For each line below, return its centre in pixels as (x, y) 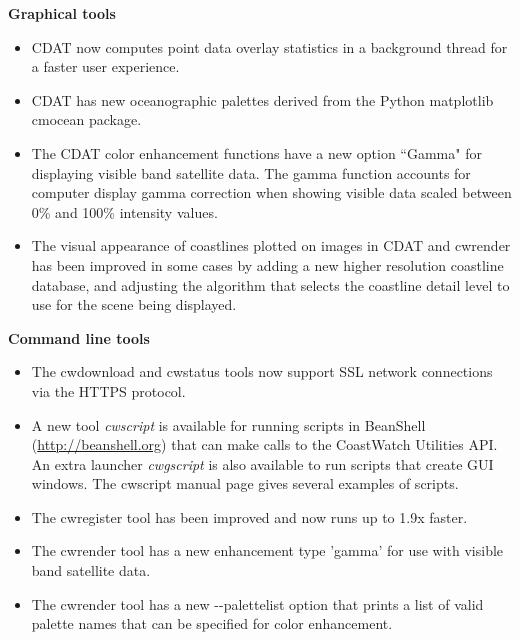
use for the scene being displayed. (134, 304)
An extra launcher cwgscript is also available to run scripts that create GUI (262, 463)
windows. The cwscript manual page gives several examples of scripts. (245, 483)
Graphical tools (62, 13)
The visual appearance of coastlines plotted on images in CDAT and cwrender (271, 245)
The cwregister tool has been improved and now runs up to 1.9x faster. (249, 516)
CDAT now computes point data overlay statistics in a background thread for (269, 46)
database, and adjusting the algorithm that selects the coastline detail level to (270, 284)
